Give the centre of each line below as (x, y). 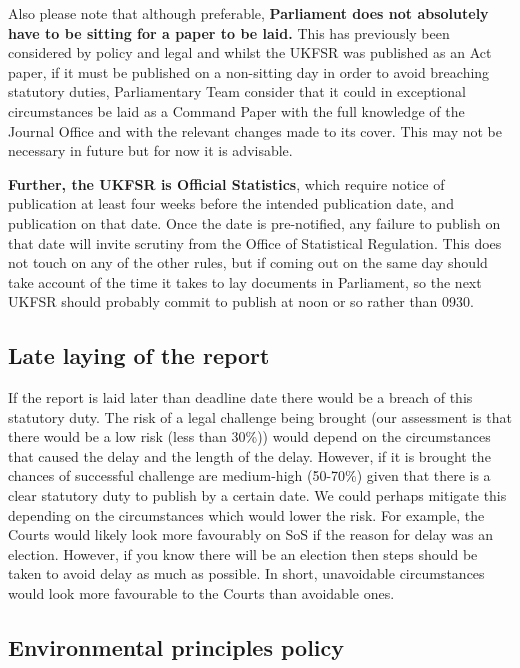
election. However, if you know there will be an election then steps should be (243, 553)
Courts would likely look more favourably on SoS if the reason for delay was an (250, 534)
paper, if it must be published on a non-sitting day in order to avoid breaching (249, 71)
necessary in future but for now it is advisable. (150, 150)
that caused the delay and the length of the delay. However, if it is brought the (249, 455)
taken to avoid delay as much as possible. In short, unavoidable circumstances (246, 573)
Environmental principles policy (176, 647)
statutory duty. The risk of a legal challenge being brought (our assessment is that (260, 416)
